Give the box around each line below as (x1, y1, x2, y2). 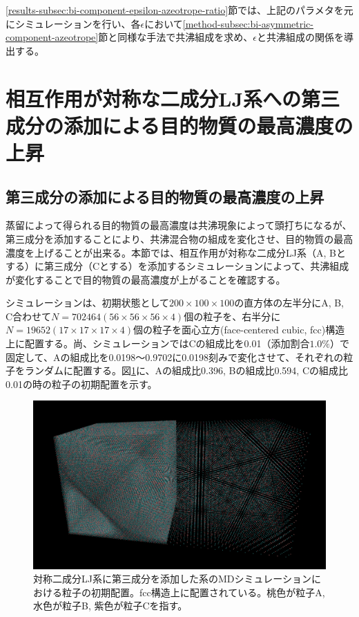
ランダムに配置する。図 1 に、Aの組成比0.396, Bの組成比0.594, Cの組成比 (24, 363, 348, 378)
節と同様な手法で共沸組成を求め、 (98, 30, 253, 44)
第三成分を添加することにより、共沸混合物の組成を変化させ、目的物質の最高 (6, 231, 353, 246)
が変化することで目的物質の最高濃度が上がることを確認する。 (6, 272, 286, 286)
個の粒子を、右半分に (184, 308, 281, 323)
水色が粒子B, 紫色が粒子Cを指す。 (33, 598, 188, 613)
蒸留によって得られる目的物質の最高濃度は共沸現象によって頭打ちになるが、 (6, 218, 352, 232)
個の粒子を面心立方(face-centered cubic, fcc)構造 (133, 322, 345, 337)
